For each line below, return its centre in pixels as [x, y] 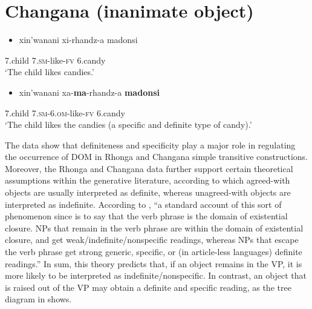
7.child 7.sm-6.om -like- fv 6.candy [65, 112]
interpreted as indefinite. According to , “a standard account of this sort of [143, 204]
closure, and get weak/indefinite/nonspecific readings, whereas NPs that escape [152, 240]
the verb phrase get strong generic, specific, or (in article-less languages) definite [154, 252]
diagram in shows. [38, 299]
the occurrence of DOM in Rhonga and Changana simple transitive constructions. [156, 157]
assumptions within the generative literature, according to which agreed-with [148, 180]
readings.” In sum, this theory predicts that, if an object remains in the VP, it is [154, 263]
